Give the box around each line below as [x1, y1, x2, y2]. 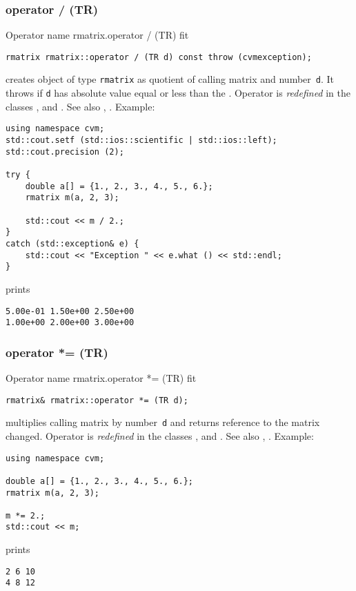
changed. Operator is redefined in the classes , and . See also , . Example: [6, 428, 314, 443]
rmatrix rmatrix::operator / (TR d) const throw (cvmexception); [6, 52, 312, 62]
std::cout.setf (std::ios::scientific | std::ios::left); [6, 135, 277, 146]
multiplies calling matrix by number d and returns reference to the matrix [6, 415, 320, 429]
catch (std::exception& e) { [6, 238, 139, 249]
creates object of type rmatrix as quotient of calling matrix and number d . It [6, 72, 335, 86]
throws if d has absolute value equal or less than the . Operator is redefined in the [6, 86, 350, 100]
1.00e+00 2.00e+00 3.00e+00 [6, 318, 135, 328]
